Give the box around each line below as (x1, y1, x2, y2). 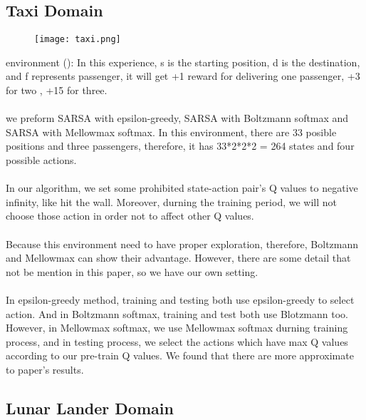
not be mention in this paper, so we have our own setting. (6, 264, 258, 279)
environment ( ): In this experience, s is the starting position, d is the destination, (6, 54, 360, 69)
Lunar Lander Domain (6, 396, 174, 419)
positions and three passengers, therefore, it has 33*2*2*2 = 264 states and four (6, 138, 355, 153)
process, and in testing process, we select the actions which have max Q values (6, 334, 348, 349)
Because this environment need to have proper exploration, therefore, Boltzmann (6, 236, 359, 251)
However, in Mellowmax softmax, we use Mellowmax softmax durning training (6, 320, 348, 335)
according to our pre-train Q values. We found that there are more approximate (6, 348, 354, 363)
